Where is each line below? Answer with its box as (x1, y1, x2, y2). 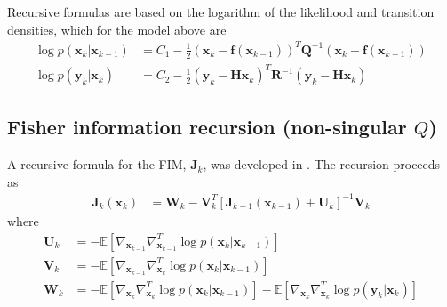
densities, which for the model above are (7, 20, 227, 38)
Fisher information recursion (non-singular (7, 113, 407, 141)
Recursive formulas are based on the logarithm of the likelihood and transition (7, 3, 435, 20)
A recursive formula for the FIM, (7, 155, 187, 174)
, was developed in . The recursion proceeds (203, 155, 441, 174)
